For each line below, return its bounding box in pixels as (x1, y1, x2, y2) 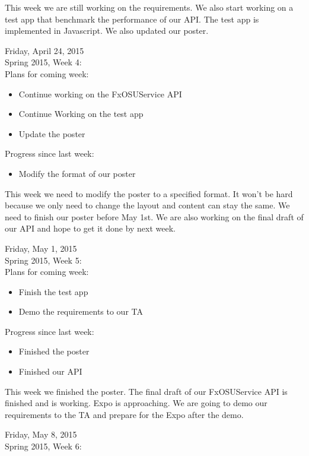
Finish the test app (18, 285, 88, 297)
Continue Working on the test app (18, 107, 144, 120)
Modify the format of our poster (18, 167, 136, 179)
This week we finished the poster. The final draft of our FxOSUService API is (5, 385, 288, 397)
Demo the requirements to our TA (18, 305, 143, 318)
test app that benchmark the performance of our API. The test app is (5, 12, 259, 25)
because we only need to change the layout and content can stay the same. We (5, 199, 290, 211)
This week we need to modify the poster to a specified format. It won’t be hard (5, 187, 293, 199)
